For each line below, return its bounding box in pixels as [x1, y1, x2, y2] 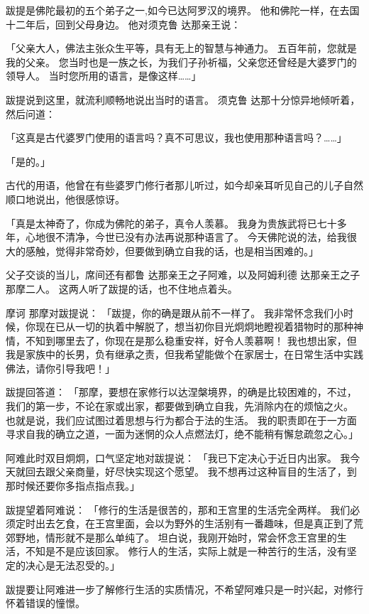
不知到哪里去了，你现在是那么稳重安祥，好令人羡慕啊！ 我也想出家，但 [25, 333, 357, 348]
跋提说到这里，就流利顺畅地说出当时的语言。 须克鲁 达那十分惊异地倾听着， [6, 92, 360, 107]
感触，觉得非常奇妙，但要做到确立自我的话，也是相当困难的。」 [25, 243, 319, 258]
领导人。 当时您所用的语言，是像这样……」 [6, 68, 202, 83]
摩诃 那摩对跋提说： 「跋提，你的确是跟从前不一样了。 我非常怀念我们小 [6, 305, 343, 320]
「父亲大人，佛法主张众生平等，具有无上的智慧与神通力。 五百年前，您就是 [6, 41, 357, 55]
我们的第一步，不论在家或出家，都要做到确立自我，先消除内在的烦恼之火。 [6, 399, 353, 414]
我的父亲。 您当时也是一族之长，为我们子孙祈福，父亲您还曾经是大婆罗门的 [6, 54, 357, 69]
